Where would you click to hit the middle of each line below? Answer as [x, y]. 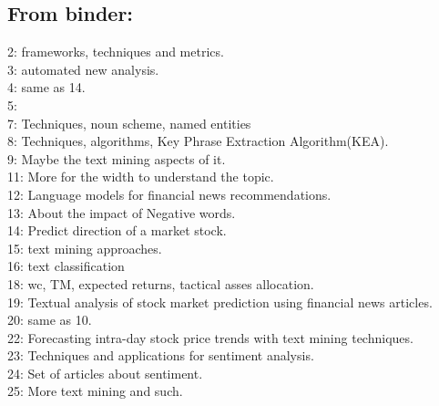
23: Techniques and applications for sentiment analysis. [161, 355]
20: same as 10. [50, 320]
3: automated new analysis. [83, 69]
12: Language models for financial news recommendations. [169, 194]
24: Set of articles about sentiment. [105, 373]
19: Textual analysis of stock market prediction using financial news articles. [220, 302]
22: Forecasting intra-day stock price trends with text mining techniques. [210, 337]
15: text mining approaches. [85, 248]
